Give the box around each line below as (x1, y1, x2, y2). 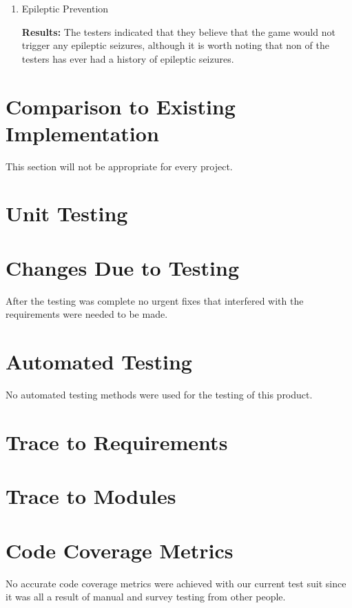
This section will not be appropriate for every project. (6, 159, 233, 173)
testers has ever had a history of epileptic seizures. (21, 51, 234, 65)
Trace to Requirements (6, 427, 228, 456)
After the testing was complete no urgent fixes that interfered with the (6, 293, 304, 307)
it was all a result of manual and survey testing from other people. (6, 589, 286, 604)
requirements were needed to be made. (6, 307, 168, 321)
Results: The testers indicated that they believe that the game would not (21, 24, 335, 39)
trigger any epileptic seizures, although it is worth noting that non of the (21, 38, 329, 52)
